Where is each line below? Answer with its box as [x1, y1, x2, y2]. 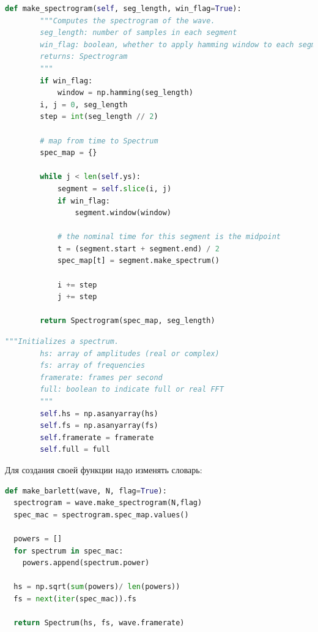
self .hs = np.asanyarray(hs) [40, 409, 158, 418]
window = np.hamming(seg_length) [57, 88, 193, 97]
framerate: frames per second [40, 373, 163, 382]
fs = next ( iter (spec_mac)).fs [13, 594, 136, 603]
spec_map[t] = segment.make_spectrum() [57, 256, 220, 265]
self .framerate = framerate [40, 433, 154, 442]
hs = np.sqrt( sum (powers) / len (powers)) [13, 582, 180, 592]
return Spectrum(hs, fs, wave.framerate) [13, 619, 185, 628]
